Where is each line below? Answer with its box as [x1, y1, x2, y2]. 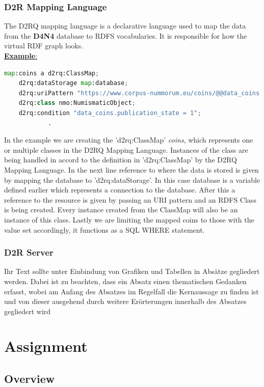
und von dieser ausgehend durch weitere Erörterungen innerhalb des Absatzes [4, 296, 247, 307]
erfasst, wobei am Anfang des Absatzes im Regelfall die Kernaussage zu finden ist [4, 286, 259, 296]
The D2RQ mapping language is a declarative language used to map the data [4, 20, 246, 31]
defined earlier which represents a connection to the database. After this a [4, 184, 235, 195]
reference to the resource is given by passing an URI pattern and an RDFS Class [4, 194, 256, 205]
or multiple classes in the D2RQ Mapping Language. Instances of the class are [4, 144, 248, 155]
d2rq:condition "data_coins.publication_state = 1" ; [18, 109, 201, 117]
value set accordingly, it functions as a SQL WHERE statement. [4, 224, 205, 235]
